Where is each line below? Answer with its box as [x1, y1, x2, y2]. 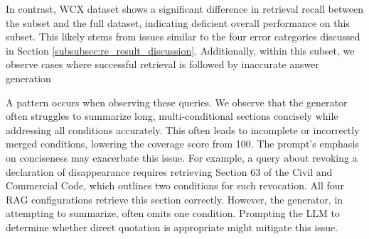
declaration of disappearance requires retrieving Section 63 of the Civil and [6, 164, 333, 179]
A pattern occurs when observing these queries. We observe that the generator [6, 94, 348, 109]
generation [6, 70, 51, 85]
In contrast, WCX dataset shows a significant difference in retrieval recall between [6, 1, 363, 16]
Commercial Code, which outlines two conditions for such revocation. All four [6, 178, 344, 193]
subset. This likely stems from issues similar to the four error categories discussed [6, 29, 360, 44]
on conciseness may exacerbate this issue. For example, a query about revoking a [6, 150, 358, 165]
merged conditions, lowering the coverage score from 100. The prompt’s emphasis [6, 136, 359, 151]
